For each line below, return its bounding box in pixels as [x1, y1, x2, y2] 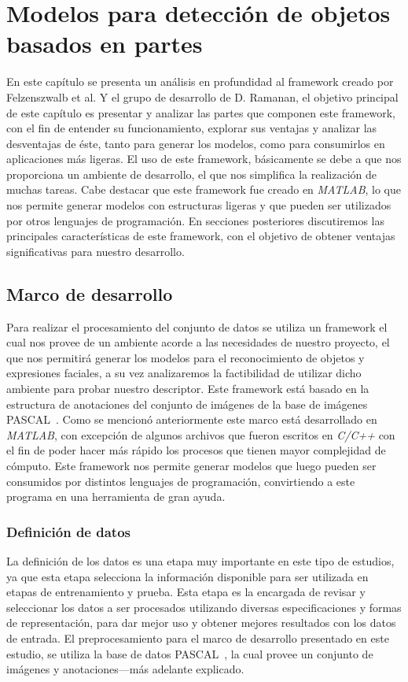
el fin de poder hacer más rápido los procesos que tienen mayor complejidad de [6, 442, 386, 458]
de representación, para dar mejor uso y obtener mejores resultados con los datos [6, 614, 396, 631]
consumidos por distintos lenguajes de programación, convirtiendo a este [6, 473, 355, 489]
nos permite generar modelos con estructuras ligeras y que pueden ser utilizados [6, 197, 391, 213]
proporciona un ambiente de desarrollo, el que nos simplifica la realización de [6, 165, 377, 182]
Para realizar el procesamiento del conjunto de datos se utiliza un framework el [6, 318, 388, 335]
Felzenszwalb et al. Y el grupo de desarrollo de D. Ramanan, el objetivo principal [6, 88, 399, 105]
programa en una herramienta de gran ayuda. [6, 488, 226, 505]
